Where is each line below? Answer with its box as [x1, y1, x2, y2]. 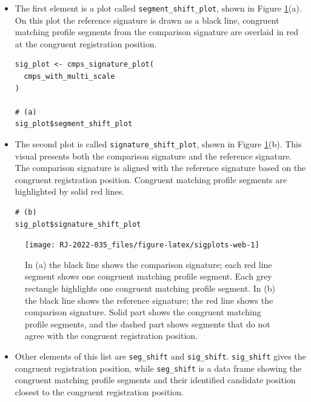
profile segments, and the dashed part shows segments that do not [25, 317, 270, 330]
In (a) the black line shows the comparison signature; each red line [25, 258, 272, 270]
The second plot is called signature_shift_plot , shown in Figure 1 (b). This [15, 138, 302, 150]
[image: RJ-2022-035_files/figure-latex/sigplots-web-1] [25, 241, 259, 250]
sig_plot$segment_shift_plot [15, 119, 133, 129]
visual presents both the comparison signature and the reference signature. [15, 149, 292, 162]
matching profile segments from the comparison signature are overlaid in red [15, 25, 299, 38]
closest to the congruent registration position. [15, 385, 184, 398]
